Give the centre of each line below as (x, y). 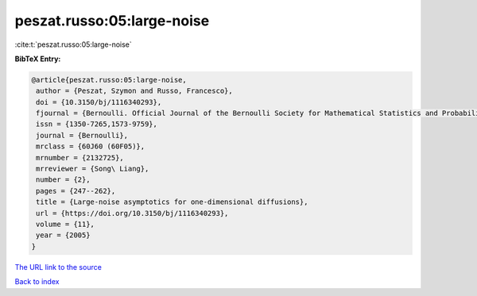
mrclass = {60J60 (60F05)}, (91, 146)
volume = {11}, (66, 224)
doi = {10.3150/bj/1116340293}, (99, 102)
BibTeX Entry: (38, 59)
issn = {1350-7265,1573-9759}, (97, 124)
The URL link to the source (58, 267)
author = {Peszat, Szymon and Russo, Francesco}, (135, 91)
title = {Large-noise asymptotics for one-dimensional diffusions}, (172, 202)
